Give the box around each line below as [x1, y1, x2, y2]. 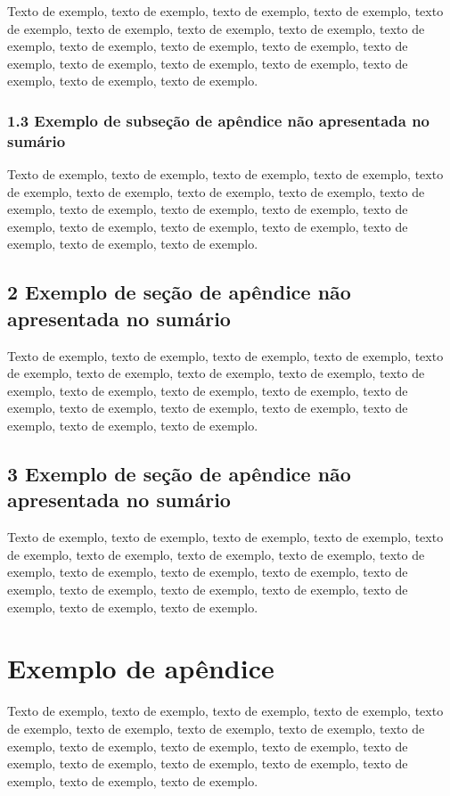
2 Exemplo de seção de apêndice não [7, 278, 351, 306]
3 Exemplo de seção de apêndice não [7, 460, 351, 488]
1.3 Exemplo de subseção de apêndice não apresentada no [7, 109, 430, 131]
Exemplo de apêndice [7, 650, 274, 686]
